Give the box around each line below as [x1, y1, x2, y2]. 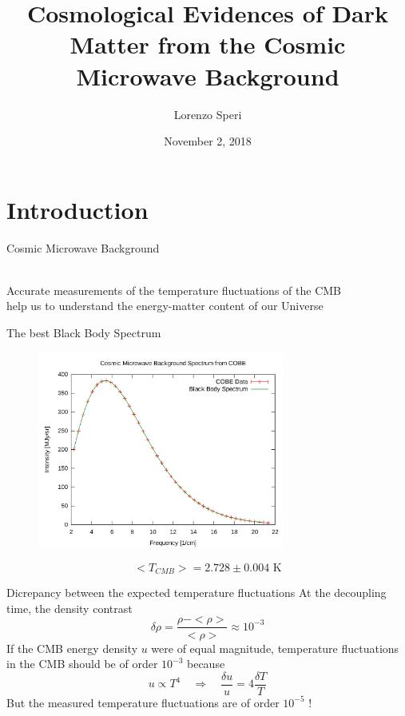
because [187, 655, 225, 672]
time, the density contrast [6, 599, 133, 616]
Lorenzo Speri [173, 105, 242, 122]
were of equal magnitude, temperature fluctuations [151, 639, 399, 656]
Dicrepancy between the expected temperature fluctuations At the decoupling [6, 584, 387, 601]
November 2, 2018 [164, 133, 252, 149]
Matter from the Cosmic [69, 28, 346, 61]
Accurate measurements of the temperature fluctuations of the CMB [6, 281, 341, 298]
